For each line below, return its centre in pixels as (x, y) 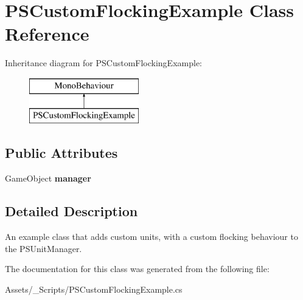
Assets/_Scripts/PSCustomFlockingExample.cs (94, 289)
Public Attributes (61, 153)
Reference (47, 34)
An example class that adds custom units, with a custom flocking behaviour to (151, 237)
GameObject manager (48, 178)
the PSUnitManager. (44, 248)
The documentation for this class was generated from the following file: (137, 269)
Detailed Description (71, 211)
